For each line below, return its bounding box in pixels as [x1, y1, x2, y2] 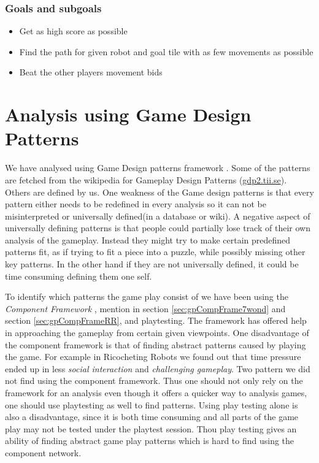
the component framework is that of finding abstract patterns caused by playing [5, 338, 306, 351]
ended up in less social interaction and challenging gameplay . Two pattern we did [5, 362, 310, 375]
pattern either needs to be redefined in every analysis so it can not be [5, 197, 266, 210]
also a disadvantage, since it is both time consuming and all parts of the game [5, 410, 299, 423]
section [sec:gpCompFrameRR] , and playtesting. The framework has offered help [5, 314, 307, 327]
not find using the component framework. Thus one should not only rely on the [5, 374, 303, 387]
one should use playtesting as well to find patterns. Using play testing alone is [5, 398, 298, 411]
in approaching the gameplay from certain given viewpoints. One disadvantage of [5, 326, 309, 339]
